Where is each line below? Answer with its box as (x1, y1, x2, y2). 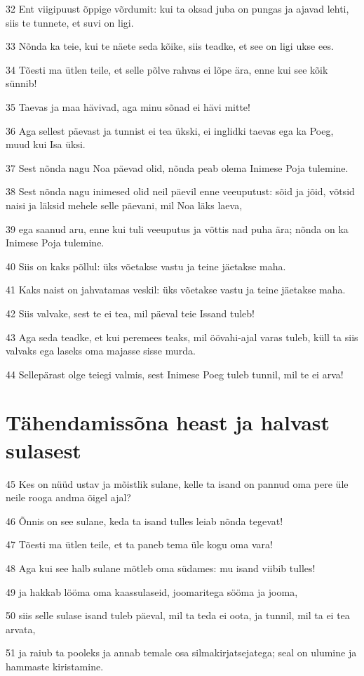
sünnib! (6, 76, 37, 91)
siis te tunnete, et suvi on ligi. (6, 15, 134, 29)
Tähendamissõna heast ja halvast (6, 408, 330, 437)
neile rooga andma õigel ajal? (6, 490, 131, 505)
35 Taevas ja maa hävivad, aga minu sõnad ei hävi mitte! (6, 99, 250, 114)
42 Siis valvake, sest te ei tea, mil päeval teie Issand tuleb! (6, 305, 255, 320)
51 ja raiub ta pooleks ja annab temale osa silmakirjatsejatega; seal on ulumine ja (6, 645, 357, 660)
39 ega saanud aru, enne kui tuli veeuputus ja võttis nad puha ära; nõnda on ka (6, 221, 349, 236)
